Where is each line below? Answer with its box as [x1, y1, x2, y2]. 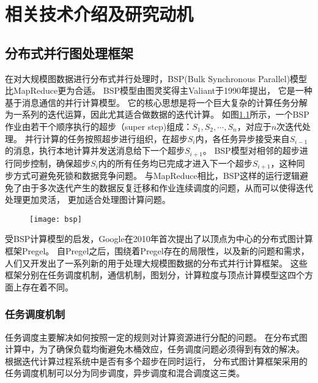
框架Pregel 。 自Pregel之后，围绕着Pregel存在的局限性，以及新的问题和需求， [5, 245, 309, 257]
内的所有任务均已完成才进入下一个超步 [98, 156, 253, 169]
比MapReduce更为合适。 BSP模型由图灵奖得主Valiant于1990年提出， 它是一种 [5, 84, 312, 97]
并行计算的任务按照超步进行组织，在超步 [24, 132, 188, 145]
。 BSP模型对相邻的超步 [202, 144, 300, 157]
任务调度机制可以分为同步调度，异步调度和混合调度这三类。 [5, 366, 245, 379]
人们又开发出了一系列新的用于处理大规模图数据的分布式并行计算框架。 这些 [5, 256, 308, 269]
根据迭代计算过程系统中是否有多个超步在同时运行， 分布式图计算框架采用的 [5, 354, 308, 367]
